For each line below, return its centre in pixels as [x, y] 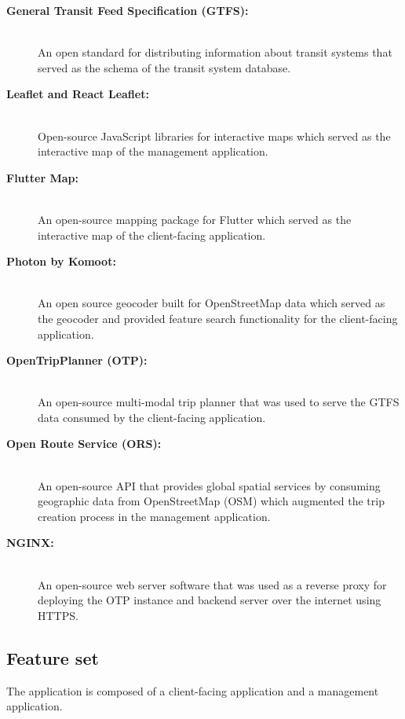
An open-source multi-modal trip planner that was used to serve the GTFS [219, 402]
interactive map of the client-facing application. [152, 235]
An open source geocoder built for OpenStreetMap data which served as [212, 303]
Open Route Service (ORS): [84, 444]
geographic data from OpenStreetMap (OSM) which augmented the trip [211, 501]
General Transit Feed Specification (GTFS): [128, 10]
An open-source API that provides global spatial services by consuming [209, 485]
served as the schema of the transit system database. [164, 67]
